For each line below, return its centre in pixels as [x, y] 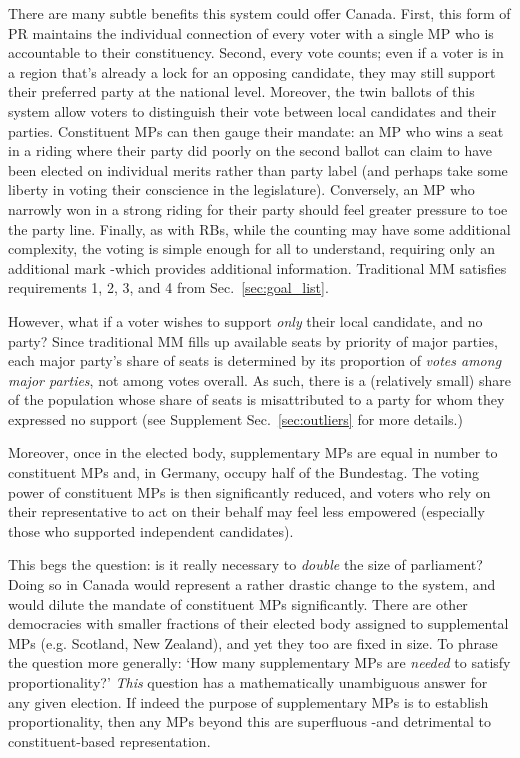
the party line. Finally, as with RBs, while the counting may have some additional [259, 228]
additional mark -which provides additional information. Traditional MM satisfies [257, 267]
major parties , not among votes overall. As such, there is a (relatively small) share [259, 379]
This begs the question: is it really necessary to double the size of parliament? [245, 564]
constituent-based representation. [109, 740]
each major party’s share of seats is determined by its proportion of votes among [255, 360]
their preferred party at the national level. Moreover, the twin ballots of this [241, 91]
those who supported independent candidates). [151, 530]
